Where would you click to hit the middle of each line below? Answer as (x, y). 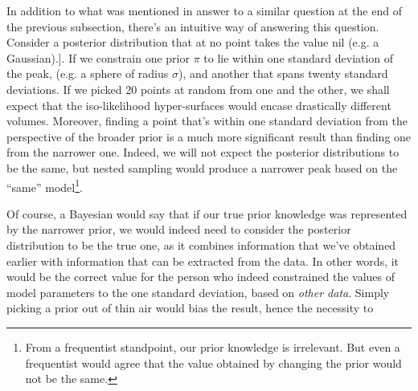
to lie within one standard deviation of (299, 57)
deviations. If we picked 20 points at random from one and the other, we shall (198, 89)
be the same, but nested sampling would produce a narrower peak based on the (202, 167)
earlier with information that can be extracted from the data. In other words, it (203, 261)
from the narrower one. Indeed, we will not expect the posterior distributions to (203, 152)
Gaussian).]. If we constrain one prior (98, 57)
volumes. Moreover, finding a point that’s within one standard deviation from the (207, 121)
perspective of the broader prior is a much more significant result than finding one (209, 136)
